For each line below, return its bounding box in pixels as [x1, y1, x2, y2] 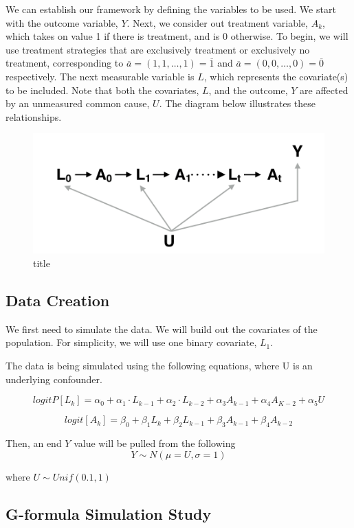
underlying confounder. [5, 371, 102, 386]
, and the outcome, [208, 82, 288, 97]
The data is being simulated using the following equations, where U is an [5, 358, 313, 372]
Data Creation [5, 289, 110, 310]
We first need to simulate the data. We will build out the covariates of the [5, 321, 318, 336]
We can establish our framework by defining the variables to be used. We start [5, 2, 336, 16]
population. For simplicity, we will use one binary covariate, [5, 335, 257, 349]
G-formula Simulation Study [5, 503, 212, 524]
